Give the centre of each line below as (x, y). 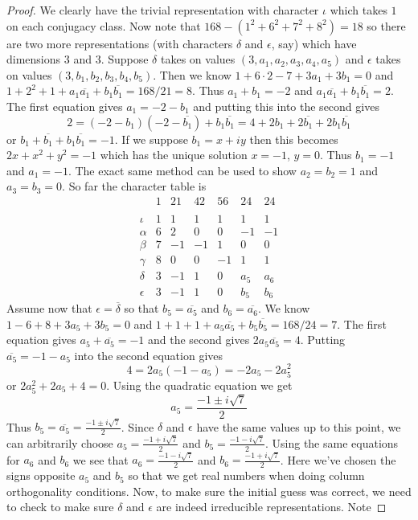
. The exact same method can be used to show (182, 170)
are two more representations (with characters (120, 43)
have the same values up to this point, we (299, 426)
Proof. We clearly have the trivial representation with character (163, 10)
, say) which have (314, 43)
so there (386, 25)
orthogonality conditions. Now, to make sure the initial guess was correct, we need (209, 491)
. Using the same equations (332, 442)
